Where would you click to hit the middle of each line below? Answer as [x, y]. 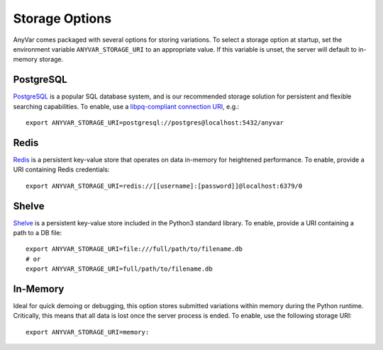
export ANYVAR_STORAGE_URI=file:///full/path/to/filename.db [134, 249]
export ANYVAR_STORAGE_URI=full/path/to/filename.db [119, 269]
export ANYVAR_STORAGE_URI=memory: [88, 332]
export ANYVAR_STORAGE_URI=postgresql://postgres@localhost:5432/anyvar [155, 123]
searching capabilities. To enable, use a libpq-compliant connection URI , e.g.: [126, 106]
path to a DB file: [38, 233]
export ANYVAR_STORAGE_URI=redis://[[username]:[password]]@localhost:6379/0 [164, 186]
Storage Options [62, 18]
